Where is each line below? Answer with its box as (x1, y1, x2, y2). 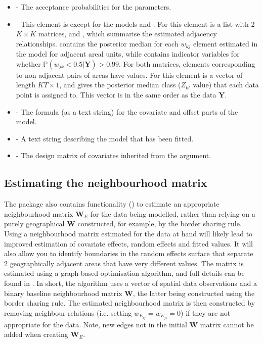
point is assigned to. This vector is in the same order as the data (16, 89, 216, 100)
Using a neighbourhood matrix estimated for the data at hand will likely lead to (4, 228, 253, 238)
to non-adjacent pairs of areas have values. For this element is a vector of (16, 69, 243, 80)
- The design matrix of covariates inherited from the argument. (16, 150, 211, 161)
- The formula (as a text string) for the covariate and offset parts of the (16, 106, 238, 117)
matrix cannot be (200, 319, 254, 329)
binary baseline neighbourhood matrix (4, 287, 122, 298)
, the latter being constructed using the (133, 287, 255, 298)
